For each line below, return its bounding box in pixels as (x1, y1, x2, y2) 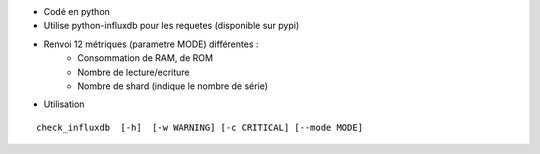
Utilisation (43, 98, 85, 110)
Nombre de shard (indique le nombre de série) (77, 80, 269, 92)
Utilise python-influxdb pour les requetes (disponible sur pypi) (43, 20, 300, 32)
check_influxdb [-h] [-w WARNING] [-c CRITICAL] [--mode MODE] (36, 121, 364, 133)
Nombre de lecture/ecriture (77, 66, 190, 78)
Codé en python (43, 6, 110, 17)
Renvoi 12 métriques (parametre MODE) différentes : (43, 38, 259, 50)
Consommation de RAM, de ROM (77, 52, 214, 64)
